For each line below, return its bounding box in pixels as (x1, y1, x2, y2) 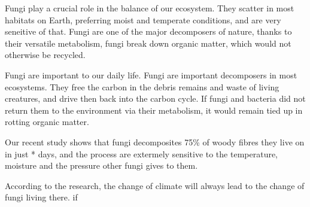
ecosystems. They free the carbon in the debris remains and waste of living (5, 80, 279, 93)
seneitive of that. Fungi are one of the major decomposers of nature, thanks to (5, 25, 292, 38)
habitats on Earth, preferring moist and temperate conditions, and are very (5, 13, 281, 26)
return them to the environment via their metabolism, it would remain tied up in (5, 103, 303, 116)
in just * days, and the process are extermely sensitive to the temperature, (5, 147, 278, 160)
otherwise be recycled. (5, 48, 86, 61)
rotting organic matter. (5, 115, 89, 128)
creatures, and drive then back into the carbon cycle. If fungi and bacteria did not (5, 92, 306, 105)
